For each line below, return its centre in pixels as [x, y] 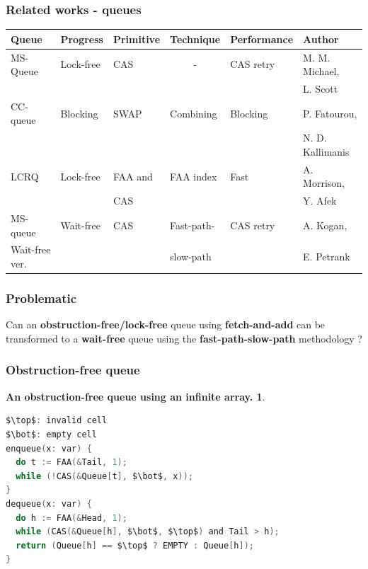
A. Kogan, [325, 225]
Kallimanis [326, 151]
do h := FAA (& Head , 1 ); [71, 518]
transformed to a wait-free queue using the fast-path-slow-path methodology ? [184, 338]
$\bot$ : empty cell [51, 434]
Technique [195, 39]
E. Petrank [327, 257]
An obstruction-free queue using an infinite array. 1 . [136, 396]
